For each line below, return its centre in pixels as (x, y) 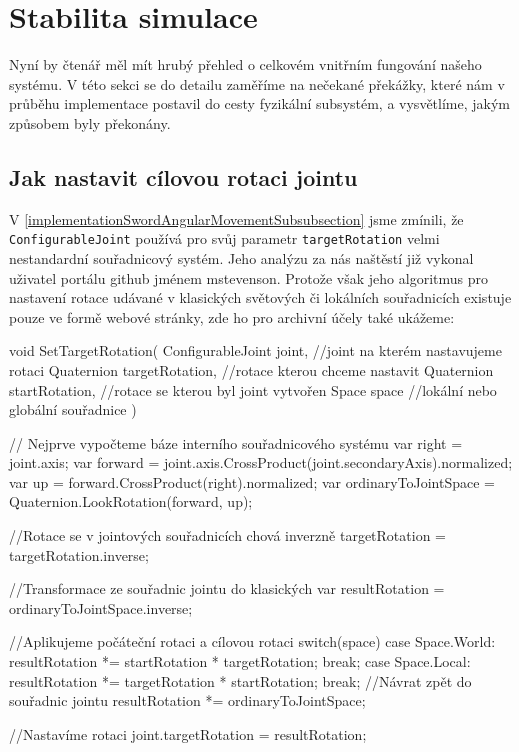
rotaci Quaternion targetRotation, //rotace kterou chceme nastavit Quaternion (251, 369)
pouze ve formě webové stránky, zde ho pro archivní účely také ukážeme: (232, 316)
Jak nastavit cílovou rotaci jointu (183, 176)
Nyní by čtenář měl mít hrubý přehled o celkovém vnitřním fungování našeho (245, 64)
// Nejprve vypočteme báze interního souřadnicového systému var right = (236, 442)
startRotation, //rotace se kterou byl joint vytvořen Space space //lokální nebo (253, 389)
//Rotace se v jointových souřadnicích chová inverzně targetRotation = (227, 535)
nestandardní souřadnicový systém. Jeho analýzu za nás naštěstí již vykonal (241, 257)
